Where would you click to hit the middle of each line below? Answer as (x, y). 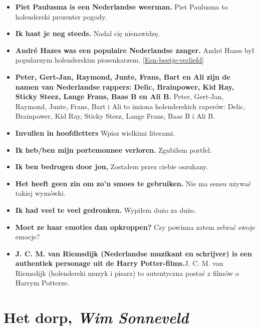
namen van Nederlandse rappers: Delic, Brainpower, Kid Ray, (125, 86)
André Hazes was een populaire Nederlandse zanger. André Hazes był (135, 50)
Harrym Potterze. (42, 283)
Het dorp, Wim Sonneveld (96, 317)
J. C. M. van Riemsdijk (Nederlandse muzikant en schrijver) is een (134, 253)
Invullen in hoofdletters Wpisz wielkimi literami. (95, 132)
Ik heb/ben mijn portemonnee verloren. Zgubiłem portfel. (113, 149)
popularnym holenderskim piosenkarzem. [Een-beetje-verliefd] (110, 60)
